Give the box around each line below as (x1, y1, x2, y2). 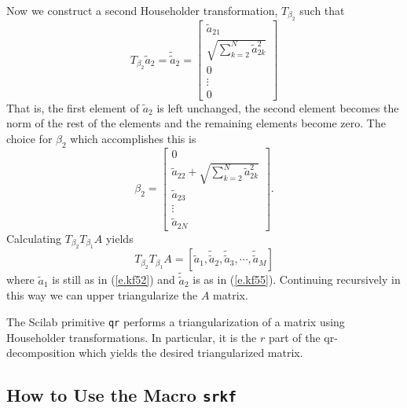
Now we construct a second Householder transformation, (6, 2, 278, 18)
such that (299, 2, 345, 18)
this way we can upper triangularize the (6, 287, 198, 303)
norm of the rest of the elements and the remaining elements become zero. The (6, 115, 386, 131)
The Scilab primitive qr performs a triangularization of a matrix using (6, 313, 345, 329)
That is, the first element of (6, 99, 139, 116)
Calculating (6, 230, 62, 246)
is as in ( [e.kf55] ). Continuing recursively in (192, 271, 401, 288)
